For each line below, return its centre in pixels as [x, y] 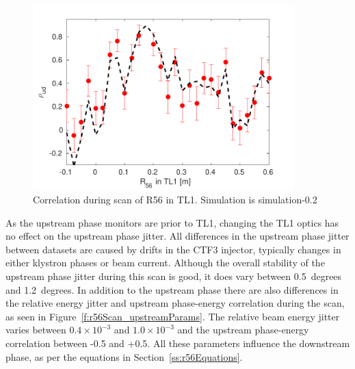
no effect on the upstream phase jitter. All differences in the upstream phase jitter [177, 236]
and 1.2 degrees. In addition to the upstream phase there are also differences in [172, 289]
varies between [36, 330]
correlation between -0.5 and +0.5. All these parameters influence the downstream [178, 343]
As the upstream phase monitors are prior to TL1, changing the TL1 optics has [172, 222]
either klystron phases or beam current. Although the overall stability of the [165, 263]
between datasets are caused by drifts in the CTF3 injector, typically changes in [173, 249]
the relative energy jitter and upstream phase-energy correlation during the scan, [175, 303]
